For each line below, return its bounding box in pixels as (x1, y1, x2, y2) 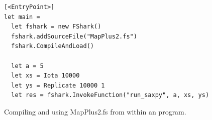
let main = (4, 13, 40, 20)
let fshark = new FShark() (11, 23, 101, 30)
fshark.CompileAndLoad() (11, 42, 94, 50)
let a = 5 (11, 62, 44, 69)
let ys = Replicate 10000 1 (11, 81, 105, 89)
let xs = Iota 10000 (11, 72, 80, 79)
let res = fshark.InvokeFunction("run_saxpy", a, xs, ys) (11, 91, 209, 99)
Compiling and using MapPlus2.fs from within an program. (4, 106, 186, 116)
